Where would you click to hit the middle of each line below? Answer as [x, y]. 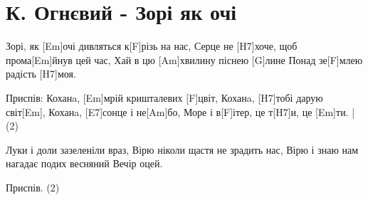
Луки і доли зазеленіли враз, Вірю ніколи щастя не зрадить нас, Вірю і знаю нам [182, 149]
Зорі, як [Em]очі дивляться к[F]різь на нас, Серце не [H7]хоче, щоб [152, 46]
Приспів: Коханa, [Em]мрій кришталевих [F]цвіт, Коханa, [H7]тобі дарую [164, 97]
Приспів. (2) [33, 187]
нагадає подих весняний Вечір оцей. [84, 163]
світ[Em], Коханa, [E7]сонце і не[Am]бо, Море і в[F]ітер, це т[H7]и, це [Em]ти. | [180, 111]
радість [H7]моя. [41, 74]
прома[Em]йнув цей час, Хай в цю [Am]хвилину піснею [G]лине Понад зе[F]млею [184, 59]
